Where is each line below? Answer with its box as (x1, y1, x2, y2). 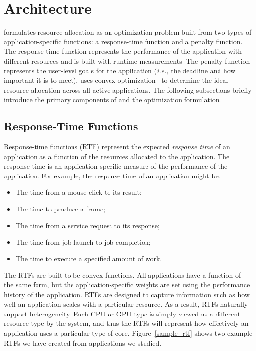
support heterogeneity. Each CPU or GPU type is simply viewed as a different (4, 308, 241, 318)
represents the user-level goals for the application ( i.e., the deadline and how (4, 65, 236, 75)
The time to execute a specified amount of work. (15, 253, 162, 263)
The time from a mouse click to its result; (15, 187, 142, 197)
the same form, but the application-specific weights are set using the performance (4, 280, 250, 290)
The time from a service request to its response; (15, 220, 160, 230)
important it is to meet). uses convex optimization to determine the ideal (4, 75, 228, 85)
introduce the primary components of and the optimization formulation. (4, 94, 221, 105)
